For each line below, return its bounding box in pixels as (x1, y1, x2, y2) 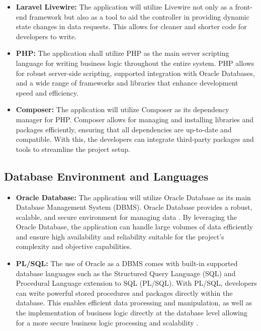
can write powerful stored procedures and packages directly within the (16, 287, 233, 298)
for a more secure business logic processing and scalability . (16, 317, 199, 327)
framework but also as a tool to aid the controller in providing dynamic (29, 11, 249, 22)
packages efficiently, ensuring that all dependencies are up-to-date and (16, 124, 232, 134)
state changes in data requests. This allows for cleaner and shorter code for (16, 21, 247, 32)
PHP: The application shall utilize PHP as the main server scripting (16, 48, 229, 58)
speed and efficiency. (16, 87, 78, 98)
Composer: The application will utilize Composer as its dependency (16, 104, 229, 115)
